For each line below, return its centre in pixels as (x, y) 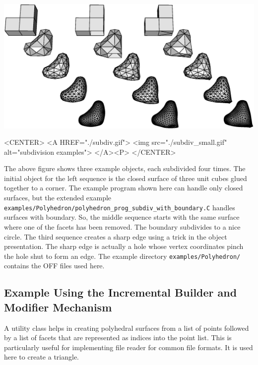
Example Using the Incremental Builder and (121, 292)
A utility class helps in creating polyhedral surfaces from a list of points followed (127, 328)
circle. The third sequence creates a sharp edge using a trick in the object (116, 236)
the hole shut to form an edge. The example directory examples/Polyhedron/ (122, 256)
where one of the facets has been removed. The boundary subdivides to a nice (122, 226)
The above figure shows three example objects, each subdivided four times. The (125, 168)
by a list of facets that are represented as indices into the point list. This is (118, 337)
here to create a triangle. (41, 357)
